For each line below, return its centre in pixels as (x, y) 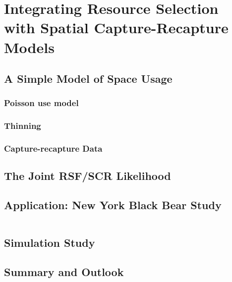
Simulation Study (50, 243)
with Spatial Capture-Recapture (116, 28)
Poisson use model (41, 103)
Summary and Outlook (64, 272)
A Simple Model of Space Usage (88, 79)
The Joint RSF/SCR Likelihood (87, 176)
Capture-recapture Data (53, 148)
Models (29, 47)
